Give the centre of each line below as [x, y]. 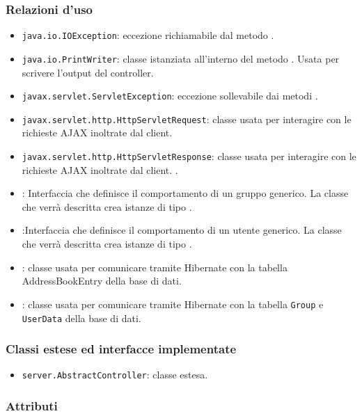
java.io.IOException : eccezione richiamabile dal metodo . [148, 35]
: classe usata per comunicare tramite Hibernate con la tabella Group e [173, 304]
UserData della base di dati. [81, 318]
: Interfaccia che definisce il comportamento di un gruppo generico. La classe [185, 193]
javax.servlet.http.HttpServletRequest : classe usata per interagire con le [187, 119]
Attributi [32, 405]
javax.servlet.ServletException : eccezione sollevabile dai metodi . [170, 96]
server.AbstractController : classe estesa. [115, 375]
